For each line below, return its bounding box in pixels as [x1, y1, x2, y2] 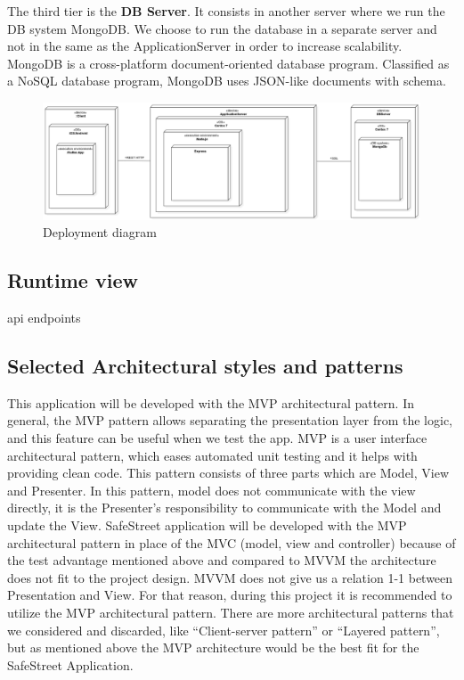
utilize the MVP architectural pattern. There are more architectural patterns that [7, 602, 454, 621]
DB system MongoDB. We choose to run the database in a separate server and [7, 19, 437, 37]
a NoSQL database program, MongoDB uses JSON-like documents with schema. [7, 71, 446, 90]
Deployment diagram [43, 223, 157, 242]
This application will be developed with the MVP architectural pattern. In [7, 393, 414, 412]
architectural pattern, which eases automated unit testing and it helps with [7, 446, 418, 464]
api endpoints [7, 308, 81, 327]
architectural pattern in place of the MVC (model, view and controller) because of [7, 533, 456, 552]
